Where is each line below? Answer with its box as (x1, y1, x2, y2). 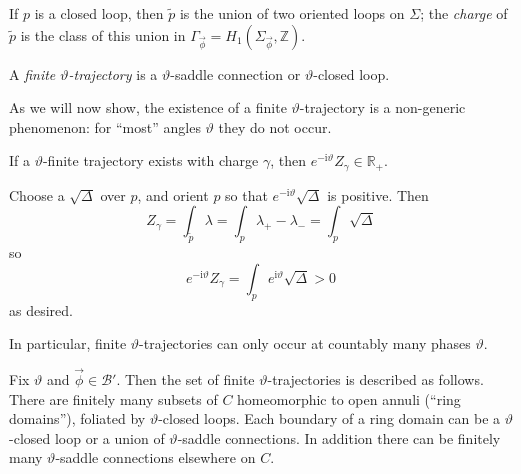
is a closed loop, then (34, 3, 164, 23)
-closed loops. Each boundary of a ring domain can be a (158, 408, 501, 429)
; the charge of (420, 3, 508, 23)
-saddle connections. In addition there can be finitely (177, 427, 501, 448)
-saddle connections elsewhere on (55, 447, 256, 468)
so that (225, 184, 268, 205)
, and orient (137, 184, 209, 205)
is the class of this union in (20, 24, 186, 45)
